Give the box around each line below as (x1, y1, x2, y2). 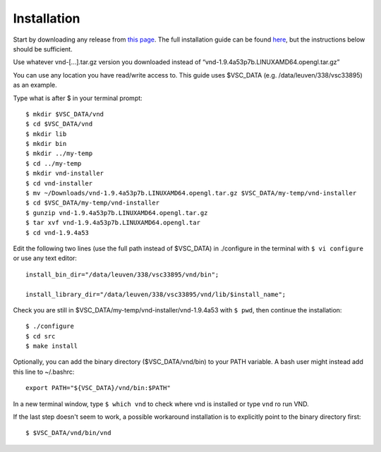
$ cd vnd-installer (25, 179, 93, 187)
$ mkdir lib (25, 130, 67, 138)
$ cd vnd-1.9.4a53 (25, 228, 90, 236)
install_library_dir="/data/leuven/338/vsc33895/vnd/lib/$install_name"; (25, 290, 286, 298)
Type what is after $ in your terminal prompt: (13, 94, 143, 102)
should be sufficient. (13, 44, 73, 53)
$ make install (25, 342, 78, 350)
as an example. (13, 81, 58, 90)
